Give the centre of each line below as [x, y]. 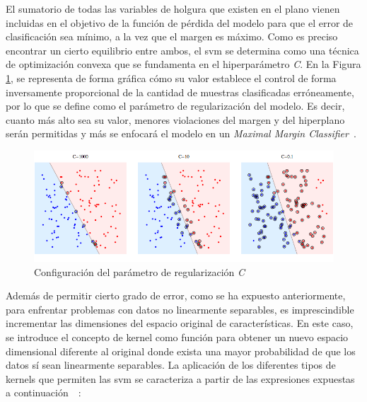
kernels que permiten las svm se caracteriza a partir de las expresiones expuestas [180, 378]
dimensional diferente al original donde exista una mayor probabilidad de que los [181, 351]
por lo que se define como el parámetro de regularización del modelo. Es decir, [175, 106]
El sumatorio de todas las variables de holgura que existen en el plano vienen [173, 8]
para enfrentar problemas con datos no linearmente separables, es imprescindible [180, 309]
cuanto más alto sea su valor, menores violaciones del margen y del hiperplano [175, 119]
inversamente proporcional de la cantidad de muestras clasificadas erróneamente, [180, 92]
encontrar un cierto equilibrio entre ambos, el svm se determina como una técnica [182, 50]
